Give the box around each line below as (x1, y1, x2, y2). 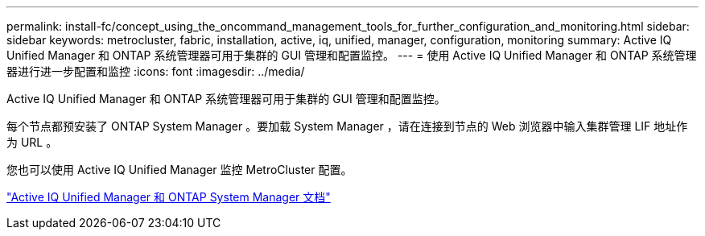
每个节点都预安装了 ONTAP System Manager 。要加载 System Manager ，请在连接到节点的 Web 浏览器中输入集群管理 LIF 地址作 (6, 119, 688, 133)
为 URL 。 (6, 135, 58, 149)
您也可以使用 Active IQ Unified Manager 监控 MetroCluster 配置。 (6, 163, 352, 176)
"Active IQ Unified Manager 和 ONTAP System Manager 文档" (6, 190, 331, 204)
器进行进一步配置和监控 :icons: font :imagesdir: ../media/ (6, 64, 305, 78)
